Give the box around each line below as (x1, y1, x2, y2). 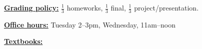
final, (110, 2, 126, 12)
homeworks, (66, 2, 103, 12)
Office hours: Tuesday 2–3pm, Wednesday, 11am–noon (4, 19, 175, 29)
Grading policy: (4, 2, 59, 12)
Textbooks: (4, 36, 43, 46)
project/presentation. (134, 2, 199, 12)
